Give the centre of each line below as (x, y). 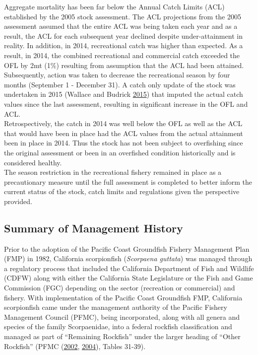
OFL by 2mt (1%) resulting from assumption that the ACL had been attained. (124, 65)
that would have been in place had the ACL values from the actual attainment (124, 133)
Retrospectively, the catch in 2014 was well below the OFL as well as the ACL (123, 123)
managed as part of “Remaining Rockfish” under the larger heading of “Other (122, 336)
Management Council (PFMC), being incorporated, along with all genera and (122, 317)
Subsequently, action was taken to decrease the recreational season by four (117, 75)
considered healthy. (33, 162)
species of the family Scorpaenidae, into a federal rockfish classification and (118, 326)
